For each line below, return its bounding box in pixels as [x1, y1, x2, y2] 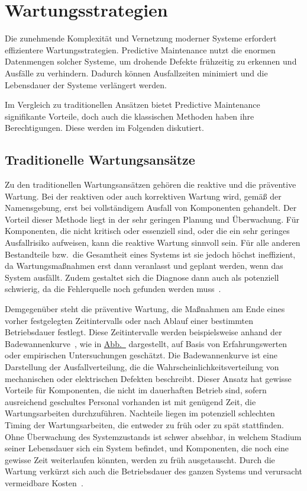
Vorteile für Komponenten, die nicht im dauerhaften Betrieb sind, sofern [5, 384, 267, 396]
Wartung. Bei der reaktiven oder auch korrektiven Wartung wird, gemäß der [5, 190, 282, 202]
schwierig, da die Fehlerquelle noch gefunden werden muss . [5, 283, 221, 295]
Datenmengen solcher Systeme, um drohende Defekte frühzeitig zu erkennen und [5, 55, 297, 68]
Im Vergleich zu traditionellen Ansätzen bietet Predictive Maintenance [5, 98, 260, 111]
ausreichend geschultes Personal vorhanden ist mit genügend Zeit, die [5, 395, 256, 407]
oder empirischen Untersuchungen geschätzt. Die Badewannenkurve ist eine [5, 349, 277, 361]
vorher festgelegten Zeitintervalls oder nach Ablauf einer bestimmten [5, 314, 254, 326]
